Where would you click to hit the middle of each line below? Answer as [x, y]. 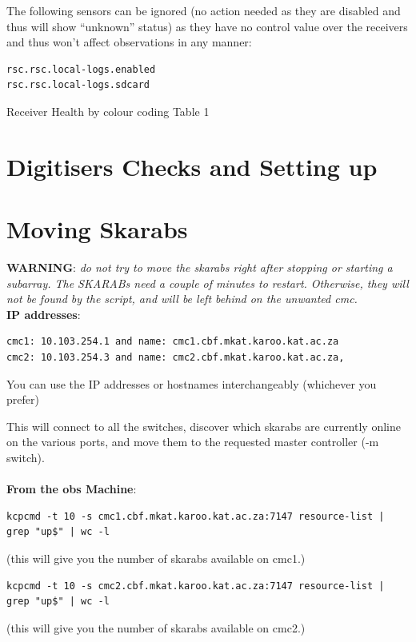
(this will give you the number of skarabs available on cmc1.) [156, 558]
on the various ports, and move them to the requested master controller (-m [193, 442]
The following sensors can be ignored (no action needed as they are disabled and [204, 10]
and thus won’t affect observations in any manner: [129, 42]
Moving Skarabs [97, 229]
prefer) [23, 399]
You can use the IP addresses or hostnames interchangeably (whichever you [192, 383]
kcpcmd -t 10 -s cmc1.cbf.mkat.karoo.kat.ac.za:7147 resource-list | [196, 516]
